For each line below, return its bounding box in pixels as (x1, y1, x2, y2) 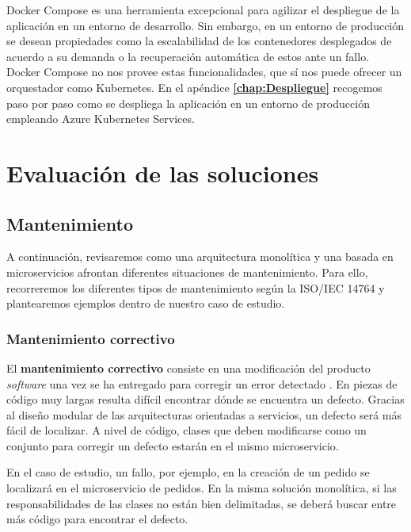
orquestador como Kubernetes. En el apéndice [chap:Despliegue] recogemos (6, 78, 382, 95)
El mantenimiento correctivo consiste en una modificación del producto (6, 359, 371, 376)
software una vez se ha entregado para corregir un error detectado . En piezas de (6, 375, 398, 392)
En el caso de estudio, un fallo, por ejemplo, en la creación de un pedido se (6, 464, 370, 480)
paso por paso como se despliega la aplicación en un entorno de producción (6, 94, 370, 111)
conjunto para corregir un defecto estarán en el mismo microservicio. (6, 437, 339, 454)
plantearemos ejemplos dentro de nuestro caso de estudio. (6, 295, 285, 312)
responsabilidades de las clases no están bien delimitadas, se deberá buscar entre (6, 495, 397, 511)
